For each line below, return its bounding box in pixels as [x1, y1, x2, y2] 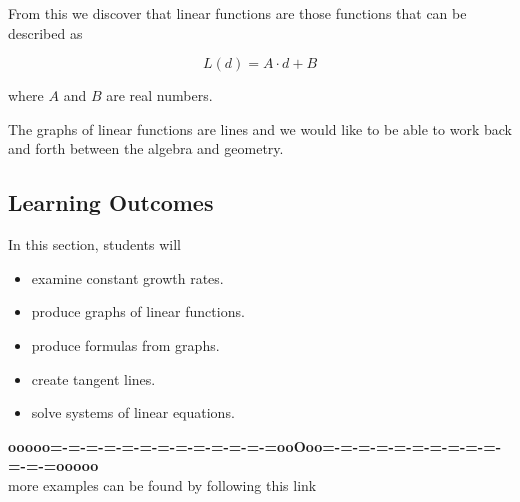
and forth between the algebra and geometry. [8, 138, 284, 159]
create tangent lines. [31, 368, 156, 389]
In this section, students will [8, 234, 181, 255]
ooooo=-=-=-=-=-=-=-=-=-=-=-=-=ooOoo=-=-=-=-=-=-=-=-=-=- [8, 435, 502, 456]
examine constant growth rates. [31, 267, 224, 288]
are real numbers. [106, 85, 213, 106]
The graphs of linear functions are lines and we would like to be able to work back [8, 118, 512, 139]
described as [8, 22, 83, 43]
